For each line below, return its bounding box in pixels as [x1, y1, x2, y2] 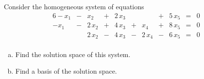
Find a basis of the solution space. [15, 65, 117, 76]
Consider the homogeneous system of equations [4, 1, 144, 11]
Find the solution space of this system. [15, 49, 131, 59]
